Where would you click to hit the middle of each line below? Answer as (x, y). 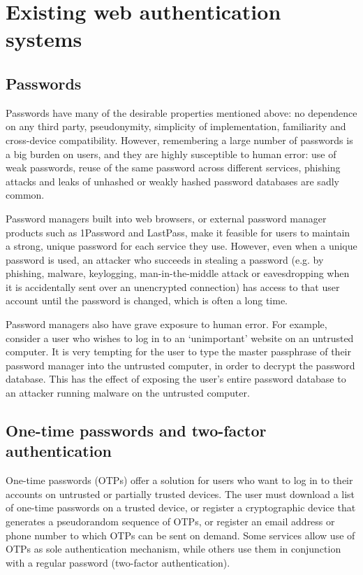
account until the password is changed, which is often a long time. (147, 300)
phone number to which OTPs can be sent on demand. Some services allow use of (180, 535)
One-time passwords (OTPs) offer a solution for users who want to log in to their (179, 480)
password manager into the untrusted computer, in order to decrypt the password (180, 365)
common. (25, 195)
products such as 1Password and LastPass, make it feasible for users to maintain (178, 232)
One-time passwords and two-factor (136, 431)
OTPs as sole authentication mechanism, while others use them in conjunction (173, 549)
